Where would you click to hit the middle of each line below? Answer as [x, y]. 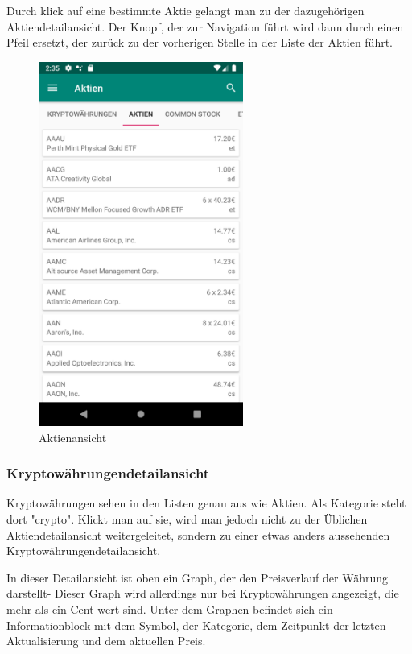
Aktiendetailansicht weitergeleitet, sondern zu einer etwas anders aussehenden [198, 534]
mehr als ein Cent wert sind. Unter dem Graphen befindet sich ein [170, 609]
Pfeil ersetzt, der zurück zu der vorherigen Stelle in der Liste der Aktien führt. [200, 42]
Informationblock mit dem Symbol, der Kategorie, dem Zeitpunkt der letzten [196, 625]
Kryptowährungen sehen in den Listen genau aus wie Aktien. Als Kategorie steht [206, 503]
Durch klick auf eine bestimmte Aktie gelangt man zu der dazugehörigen [185, 10]
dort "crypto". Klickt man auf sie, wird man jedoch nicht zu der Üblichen [187, 519]
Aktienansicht [73, 437]
